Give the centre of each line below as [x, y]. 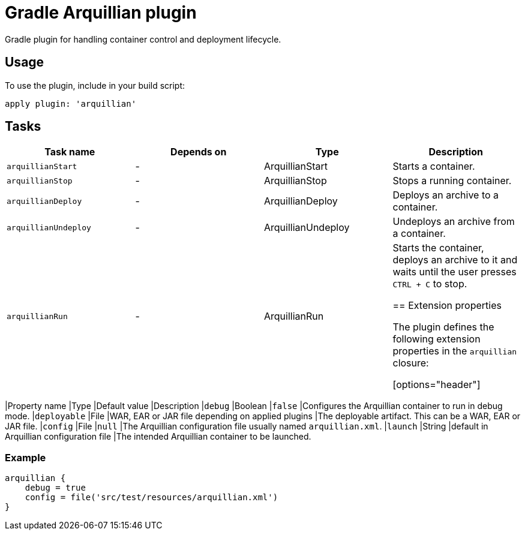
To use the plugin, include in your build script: [95, 85]
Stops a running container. [452, 181]
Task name [70, 152]
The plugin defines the [443, 327]
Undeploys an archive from [454, 222]
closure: [411, 363]
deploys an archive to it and [455, 260]
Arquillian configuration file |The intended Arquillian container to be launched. [158, 437]
